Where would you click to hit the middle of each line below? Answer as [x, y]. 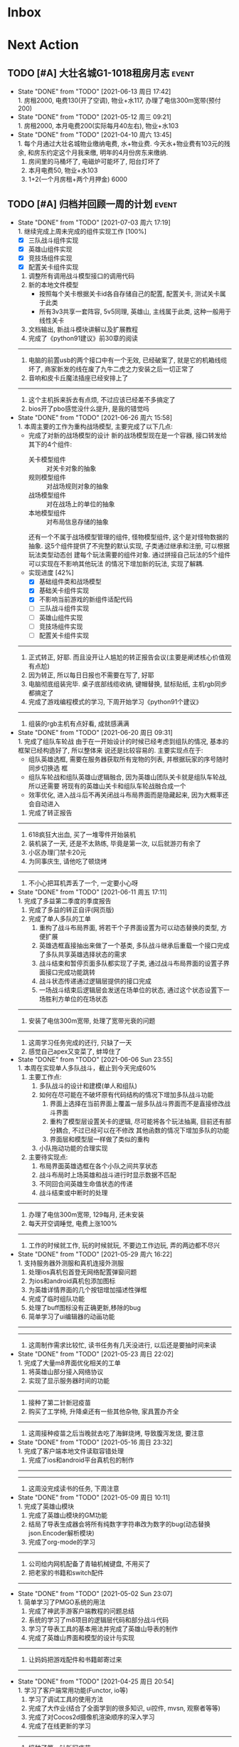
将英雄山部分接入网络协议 [66, 1371]
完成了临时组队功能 [57, 1299]
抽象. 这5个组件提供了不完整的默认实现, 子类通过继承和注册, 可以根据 [129, 546]
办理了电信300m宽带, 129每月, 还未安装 [86, 1214]
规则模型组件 [47, 478]
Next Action [43, 45]
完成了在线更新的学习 [59, 1726]
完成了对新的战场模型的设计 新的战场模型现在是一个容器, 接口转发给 [128, 436]
